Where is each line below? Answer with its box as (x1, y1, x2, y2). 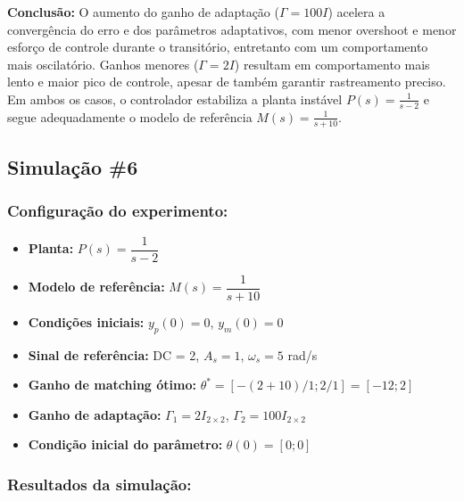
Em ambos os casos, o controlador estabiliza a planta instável (7, 89, 343, 108)
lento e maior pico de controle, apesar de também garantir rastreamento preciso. (7, 72, 446, 91)
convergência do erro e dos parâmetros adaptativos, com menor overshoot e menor (7, 20, 457, 38)
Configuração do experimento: (7, 200, 228, 222)
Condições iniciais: (28, 312, 145, 331)
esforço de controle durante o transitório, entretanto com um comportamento (7, 37, 428, 56)
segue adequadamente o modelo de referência (7, 107, 253, 126)
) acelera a (327, 3, 385, 21)
